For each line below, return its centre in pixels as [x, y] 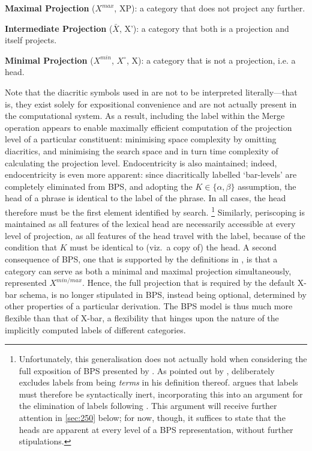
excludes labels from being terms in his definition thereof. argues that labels [158, 382]
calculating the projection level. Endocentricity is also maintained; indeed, [141, 162]
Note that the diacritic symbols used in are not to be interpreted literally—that [151, 92]
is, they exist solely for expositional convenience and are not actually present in [151, 104]
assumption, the [267, 186]
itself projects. [31, 40]
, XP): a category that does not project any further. [210, 8]
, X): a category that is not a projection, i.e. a [211, 60]
